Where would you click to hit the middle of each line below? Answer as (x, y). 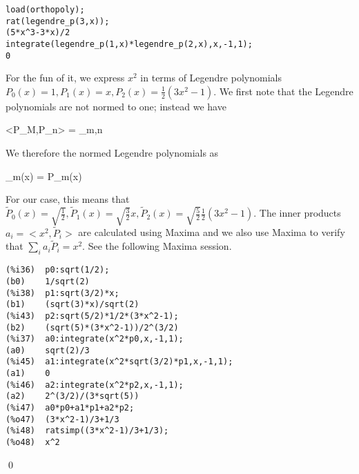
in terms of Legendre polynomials (211, 78)
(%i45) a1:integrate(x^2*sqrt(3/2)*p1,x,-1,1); (119, 362)
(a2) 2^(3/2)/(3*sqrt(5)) (72, 396)
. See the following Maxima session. (157, 246)
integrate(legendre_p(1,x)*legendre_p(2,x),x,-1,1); (129, 44)
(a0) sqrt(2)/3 (48, 350)
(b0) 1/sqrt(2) (48, 281)
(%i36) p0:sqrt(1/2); (58, 270)
